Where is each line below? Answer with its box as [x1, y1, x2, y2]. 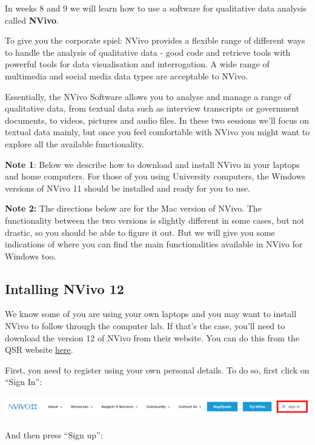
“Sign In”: [5, 375, 42, 388]
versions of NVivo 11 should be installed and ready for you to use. [5, 181, 250, 194]
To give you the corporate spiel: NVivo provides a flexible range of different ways [5, 34, 305, 47]
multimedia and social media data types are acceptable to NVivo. [5, 69, 248, 82]
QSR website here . [5, 343, 73, 356]
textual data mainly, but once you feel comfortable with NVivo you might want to [5, 125, 310, 138]
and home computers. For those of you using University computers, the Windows [5, 170, 306, 182]
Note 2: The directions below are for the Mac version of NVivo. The [5, 202, 262, 215]
